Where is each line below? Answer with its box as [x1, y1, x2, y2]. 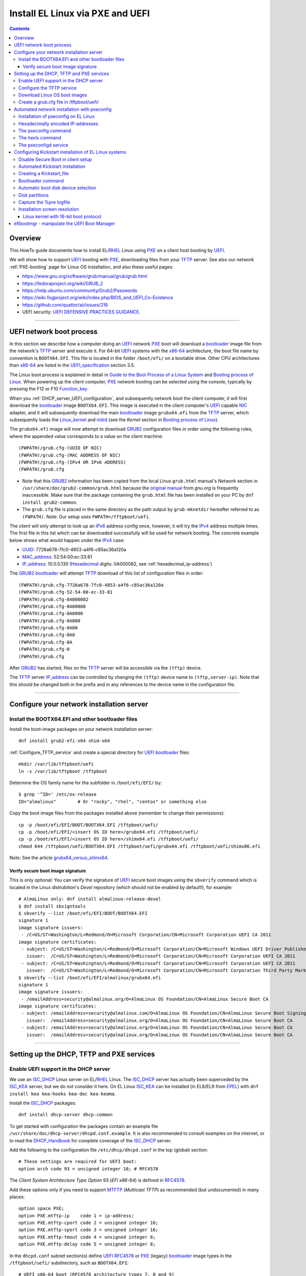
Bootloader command [18, 178, 64, 184]
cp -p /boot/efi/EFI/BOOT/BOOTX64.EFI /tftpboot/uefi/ [18, 822, 159, 828]
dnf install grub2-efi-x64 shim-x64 [18, 738, 110, 744]
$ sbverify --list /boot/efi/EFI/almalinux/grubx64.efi [18, 975, 161, 980]
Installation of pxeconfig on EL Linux [18, 113, 95, 119]
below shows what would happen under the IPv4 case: [9, 537, 125, 543]
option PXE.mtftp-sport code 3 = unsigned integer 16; [18, 1227, 159, 1233]
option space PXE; [18, 1206, 65, 1212]
